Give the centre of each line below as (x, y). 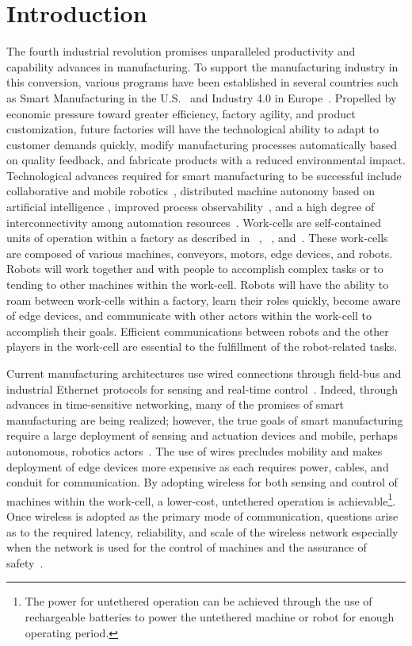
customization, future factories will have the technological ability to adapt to (193, 129)
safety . (25, 562)
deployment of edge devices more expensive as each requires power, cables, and (198, 466)
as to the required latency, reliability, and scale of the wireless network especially (202, 531)
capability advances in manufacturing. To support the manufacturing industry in (202, 66)
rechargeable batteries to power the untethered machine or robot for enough (210, 616)
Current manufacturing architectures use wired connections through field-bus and (204, 373)
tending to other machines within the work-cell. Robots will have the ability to (198, 285)
